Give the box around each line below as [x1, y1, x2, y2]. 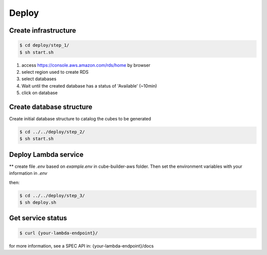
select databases [21, 76, 57, 82]
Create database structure [9, 102, 92, 111]
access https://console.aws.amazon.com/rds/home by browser [21, 62, 151, 68]
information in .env [9, 170, 47, 176]
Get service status [9, 214, 67, 222]
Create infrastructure [9, 26, 76, 35]
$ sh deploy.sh [19, 200, 56, 205]
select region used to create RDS [21, 69, 89, 75]
